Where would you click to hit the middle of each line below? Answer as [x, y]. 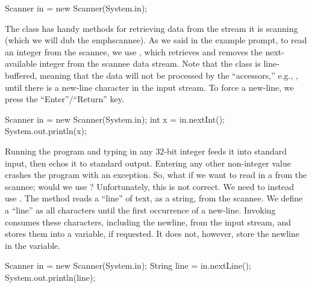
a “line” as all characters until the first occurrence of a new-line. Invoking [140, 210]
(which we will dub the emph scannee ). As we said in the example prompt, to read [156, 40]
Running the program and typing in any [79, 151]
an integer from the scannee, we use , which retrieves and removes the [134, 51]
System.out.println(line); [50, 277]
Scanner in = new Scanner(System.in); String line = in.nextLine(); [128, 265]
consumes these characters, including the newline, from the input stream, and [148, 222]
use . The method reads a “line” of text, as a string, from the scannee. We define [154, 198]
